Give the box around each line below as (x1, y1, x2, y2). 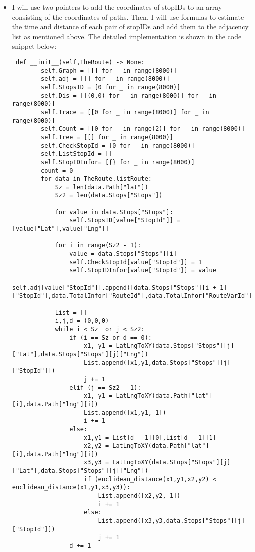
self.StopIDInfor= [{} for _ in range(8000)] (41, 158, 195, 166)
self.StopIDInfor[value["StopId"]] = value (69, 267, 216, 274)
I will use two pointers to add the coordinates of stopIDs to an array (12, 2, 222, 12)
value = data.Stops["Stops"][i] (69, 250, 177, 258)
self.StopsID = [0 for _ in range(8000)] (41, 83, 181, 91)
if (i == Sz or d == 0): (69, 334, 152, 341)
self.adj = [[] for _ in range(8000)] (41, 75, 170, 83)
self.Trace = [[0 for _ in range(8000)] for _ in (41, 108, 209, 116)
